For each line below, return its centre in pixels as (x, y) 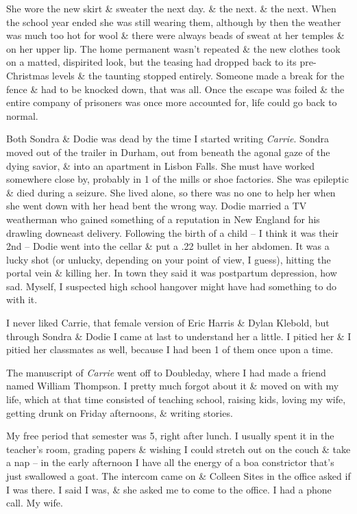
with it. (22, 299)
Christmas (28, 75)
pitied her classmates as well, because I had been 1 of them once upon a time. (170, 349)
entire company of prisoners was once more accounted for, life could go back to (172, 102)
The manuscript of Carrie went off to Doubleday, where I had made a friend (166, 372)
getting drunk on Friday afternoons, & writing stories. (120, 412)
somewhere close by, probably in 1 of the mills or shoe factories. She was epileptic (177, 179)
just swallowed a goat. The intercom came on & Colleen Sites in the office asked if (178, 476)
